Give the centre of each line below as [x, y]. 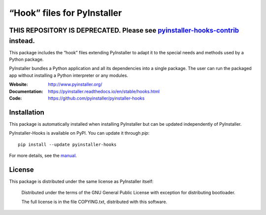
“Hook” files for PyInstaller [66, 13]
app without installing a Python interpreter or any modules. [68, 75]
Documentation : [26, 91]
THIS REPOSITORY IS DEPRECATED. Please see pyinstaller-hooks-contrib [124, 30]
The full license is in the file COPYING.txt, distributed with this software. [94, 202]
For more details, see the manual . [43, 156]
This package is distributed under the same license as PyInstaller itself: [81, 181]
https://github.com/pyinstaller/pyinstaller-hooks [96, 98]
